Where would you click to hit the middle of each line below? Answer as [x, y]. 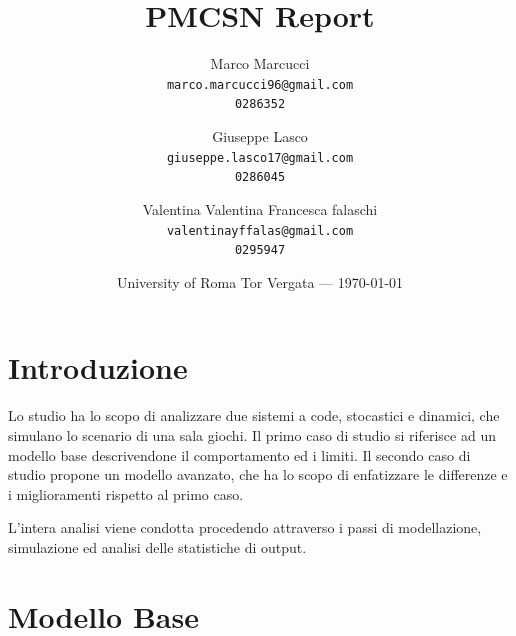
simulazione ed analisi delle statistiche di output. [157, 546]
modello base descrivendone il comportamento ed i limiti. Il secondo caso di [239, 454]
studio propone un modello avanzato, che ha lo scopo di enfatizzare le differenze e [258, 474]
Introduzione [98, 367]
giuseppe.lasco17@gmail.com [260, 157]
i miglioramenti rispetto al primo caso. [126, 493]
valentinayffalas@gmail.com [260, 230]
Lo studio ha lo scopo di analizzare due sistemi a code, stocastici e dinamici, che [254, 415]
